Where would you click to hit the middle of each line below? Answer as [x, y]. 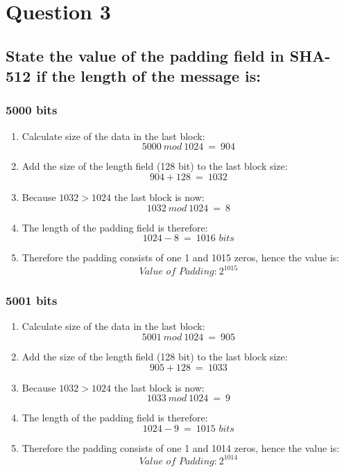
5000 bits [32, 110]
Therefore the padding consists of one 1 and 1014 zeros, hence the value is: [181, 447]
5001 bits [32, 300]
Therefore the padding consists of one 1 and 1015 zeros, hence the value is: [181, 257]
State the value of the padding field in [145, 55]
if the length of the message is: [148, 76]
